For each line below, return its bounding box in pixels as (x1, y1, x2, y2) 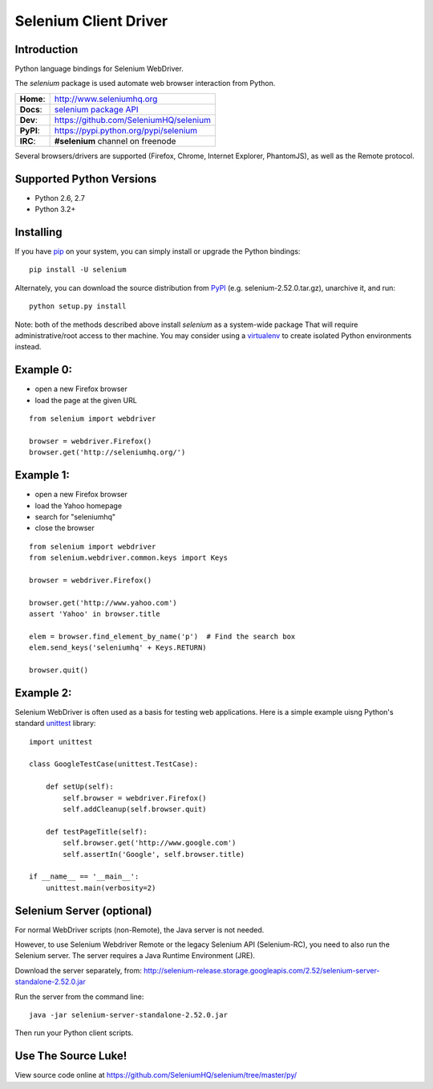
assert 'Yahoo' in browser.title (29, 610, 160, 618)
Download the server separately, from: (14, 965, 142, 975)
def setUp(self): (45, 782, 114, 791)
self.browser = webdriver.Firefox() (63, 793, 208, 802)
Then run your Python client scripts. (14, 1028, 134, 1038)
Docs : (19, 104, 43, 115)
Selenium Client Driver (14, 12, 168, 30)
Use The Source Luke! (14, 1049, 127, 1063)
